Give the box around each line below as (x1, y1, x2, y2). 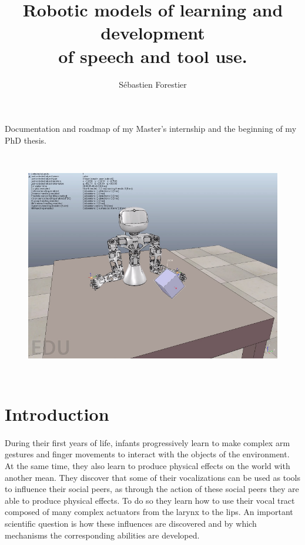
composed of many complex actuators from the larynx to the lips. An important (5, 506, 293, 518)
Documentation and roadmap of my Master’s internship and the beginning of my (5, 122, 297, 135)
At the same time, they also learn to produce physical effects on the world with (5, 459, 290, 471)
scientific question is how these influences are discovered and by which (5, 517, 257, 529)
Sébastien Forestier (119, 78, 187, 90)
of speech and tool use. (58, 44, 247, 68)
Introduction (5, 402, 109, 426)
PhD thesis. (5, 134, 46, 146)
